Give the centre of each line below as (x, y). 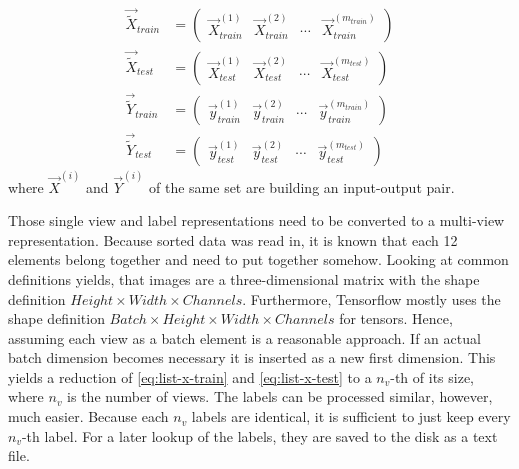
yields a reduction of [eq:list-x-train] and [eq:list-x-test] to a (190, 376)
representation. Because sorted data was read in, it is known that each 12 (233, 239)
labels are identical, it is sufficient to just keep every (351, 416)
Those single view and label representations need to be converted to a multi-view (256, 220)
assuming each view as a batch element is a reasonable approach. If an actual (244, 337)
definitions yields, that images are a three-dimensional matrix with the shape (244, 278)
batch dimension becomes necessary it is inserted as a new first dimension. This (252, 357)
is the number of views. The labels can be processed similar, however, (280, 396)
